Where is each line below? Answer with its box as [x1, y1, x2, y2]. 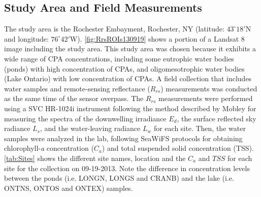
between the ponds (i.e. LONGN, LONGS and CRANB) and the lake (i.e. [4, 173, 234, 183]
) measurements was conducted [160, 83, 257, 93]
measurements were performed [158, 93, 253, 104]
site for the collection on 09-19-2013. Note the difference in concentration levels [4, 162, 250, 173]
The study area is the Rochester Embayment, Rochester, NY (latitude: [4, 23, 224, 34]
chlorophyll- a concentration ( [4, 143, 94, 153]
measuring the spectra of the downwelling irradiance [4, 113, 167, 123]
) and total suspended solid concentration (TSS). [102, 143, 254, 153]
